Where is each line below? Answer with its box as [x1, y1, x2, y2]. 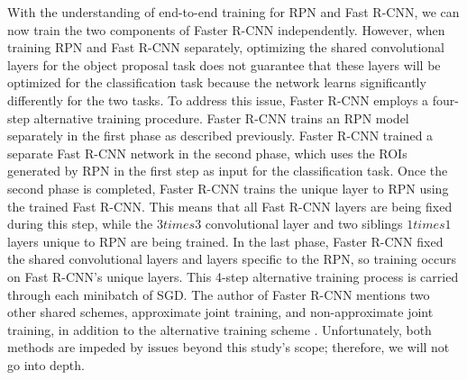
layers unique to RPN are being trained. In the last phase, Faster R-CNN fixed [7, 231, 444, 250]
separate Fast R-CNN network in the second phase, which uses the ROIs [7, 143, 407, 162]
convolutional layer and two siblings [205, 214, 403, 233]
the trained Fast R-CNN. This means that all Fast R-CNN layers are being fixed [7, 196, 453, 215]
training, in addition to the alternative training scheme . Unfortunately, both [7, 320, 432, 339]
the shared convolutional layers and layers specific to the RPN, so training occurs [7, 249, 457, 268]
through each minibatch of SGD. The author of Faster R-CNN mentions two [7, 285, 430, 303]
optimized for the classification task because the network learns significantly [7, 73, 426, 92]
